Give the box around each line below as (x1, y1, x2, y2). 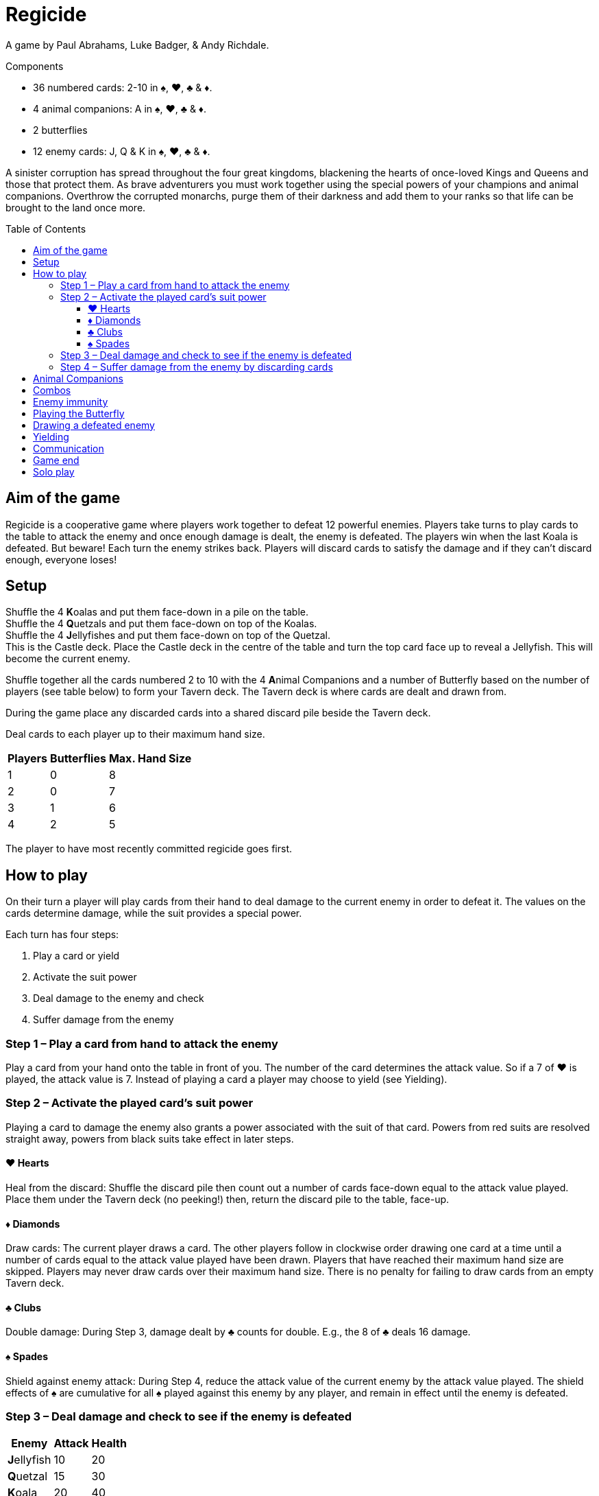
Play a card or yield (33, 950, 120, 962)
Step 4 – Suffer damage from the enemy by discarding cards (60, 360, 333, 373)
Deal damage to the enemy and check (33, 992, 204, 1005)
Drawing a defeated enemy (33, 419, 155, 431)
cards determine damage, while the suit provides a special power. (5, 907, 302, 920)
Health (91, 1436, 127, 1451)
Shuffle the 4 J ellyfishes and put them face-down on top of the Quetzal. (5, 629, 330, 642)
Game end (33, 454, 80, 466)
